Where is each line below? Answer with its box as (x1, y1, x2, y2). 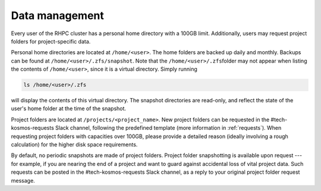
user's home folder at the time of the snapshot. (11, 105, 127, 112)
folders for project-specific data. (11, 37, 91, 45)
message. (11, 177, 35, 184)
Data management (11, 9, 104, 22)
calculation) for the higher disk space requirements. (11, 141, 138, 148)
